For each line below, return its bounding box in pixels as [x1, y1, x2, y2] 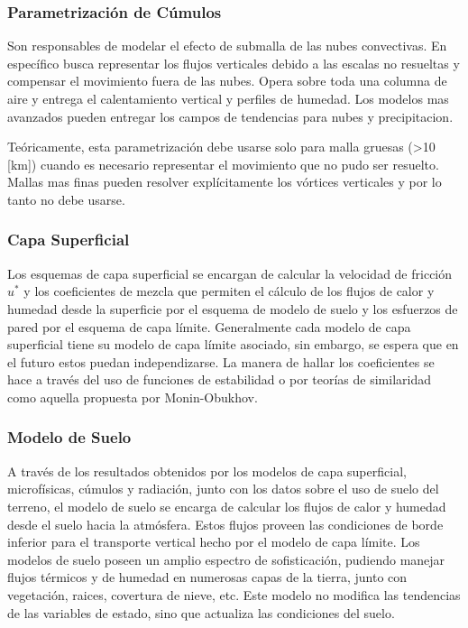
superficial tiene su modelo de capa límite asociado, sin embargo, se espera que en [7, 335, 459, 354]
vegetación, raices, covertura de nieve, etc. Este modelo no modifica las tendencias [7, 585, 461, 604]
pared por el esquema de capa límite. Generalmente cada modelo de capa [7, 317, 411, 336]
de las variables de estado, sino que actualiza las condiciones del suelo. [7, 603, 395, 622]
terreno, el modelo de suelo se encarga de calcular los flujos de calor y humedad [7, 496, 446, 515]
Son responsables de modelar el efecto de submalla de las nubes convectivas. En [7, 36, 447, 55]
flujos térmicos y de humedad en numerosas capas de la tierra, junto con [7, 568, 408, 586]
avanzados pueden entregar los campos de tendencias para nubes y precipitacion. [7, 106, 454, 125]
